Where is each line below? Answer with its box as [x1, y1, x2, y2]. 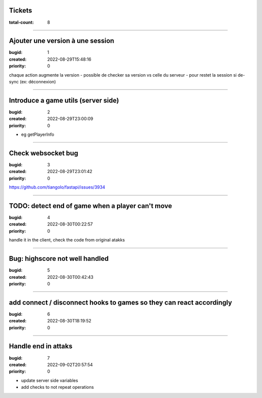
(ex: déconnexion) [19, 79, 56, 84]
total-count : [9, 19, 34, 25]
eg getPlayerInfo [21, 131, 54, 138]
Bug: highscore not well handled [9, 255, 109, 263]
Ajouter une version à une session [9, 37, 115, 45]
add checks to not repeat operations [21, 384, 94, 390]
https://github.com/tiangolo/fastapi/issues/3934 [9, 184, 105, 190]
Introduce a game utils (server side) [9, 96, 119, 104]
